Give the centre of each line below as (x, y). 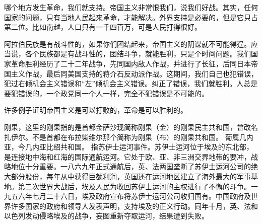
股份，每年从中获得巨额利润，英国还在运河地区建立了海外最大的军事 (138, 176)
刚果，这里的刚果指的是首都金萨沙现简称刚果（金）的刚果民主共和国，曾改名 (131, 127)
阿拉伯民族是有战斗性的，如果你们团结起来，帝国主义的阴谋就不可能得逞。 (127, 44)
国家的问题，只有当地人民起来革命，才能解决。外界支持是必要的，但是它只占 (131, 17)
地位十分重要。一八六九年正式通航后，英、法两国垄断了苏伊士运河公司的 (131, 166)
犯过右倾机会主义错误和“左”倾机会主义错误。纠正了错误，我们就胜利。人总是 (131, 83)
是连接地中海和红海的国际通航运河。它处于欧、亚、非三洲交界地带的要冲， (127, 156)
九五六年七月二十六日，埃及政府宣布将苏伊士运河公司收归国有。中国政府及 (127, 196)
